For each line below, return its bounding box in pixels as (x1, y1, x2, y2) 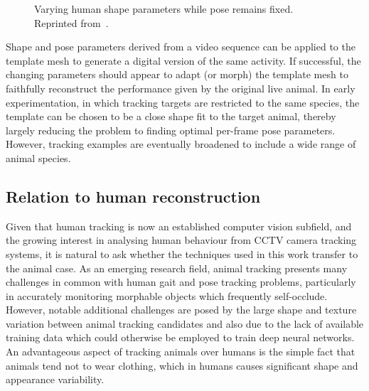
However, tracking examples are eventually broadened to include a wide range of (6, 136, 356, 151)
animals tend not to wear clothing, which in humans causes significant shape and (6, 358, 358, 373)
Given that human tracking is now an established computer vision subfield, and (6, 218, 352, 233)
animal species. (6, 150, 71, 165)
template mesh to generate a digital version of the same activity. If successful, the (6, 53, 361, 68)
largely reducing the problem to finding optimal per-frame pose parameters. (6, 122, 336, 137)
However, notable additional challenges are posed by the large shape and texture (6, 302, 357, 317)
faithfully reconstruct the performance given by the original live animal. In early (6, 80, 355, 95)
